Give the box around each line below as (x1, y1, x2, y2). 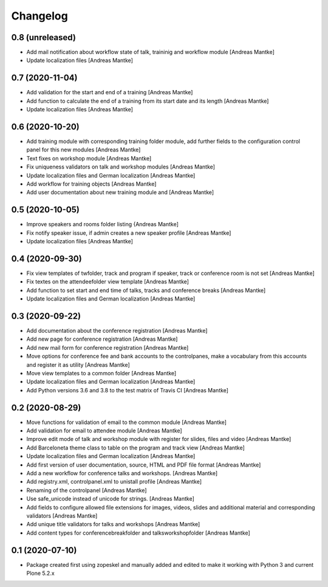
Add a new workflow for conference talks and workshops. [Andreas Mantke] (26, 470, 218, 477)
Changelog (11, 9, 68, 23)
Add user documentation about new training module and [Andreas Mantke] (26, 189, 214, 196)
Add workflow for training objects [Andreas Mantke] (26, 180, 157, 187)
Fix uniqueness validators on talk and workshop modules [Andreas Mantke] (26, 163, 216, 170)
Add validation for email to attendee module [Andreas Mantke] (26, 427, 182, 434)
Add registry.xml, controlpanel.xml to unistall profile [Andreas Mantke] (26, 478, 202, 485)
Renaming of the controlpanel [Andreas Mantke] (26, 487, 147, 494)
